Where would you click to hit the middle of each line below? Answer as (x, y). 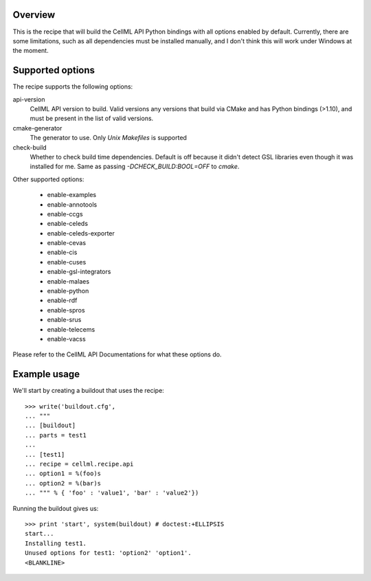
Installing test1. (56, 543)
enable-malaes (68, 281)
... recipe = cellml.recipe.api (79, 464)
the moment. (31, 51)
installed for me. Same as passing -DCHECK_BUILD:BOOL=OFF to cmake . (135, 167)
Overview (34, 15)
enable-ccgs (65, 214)
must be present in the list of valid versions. (92, 118)
